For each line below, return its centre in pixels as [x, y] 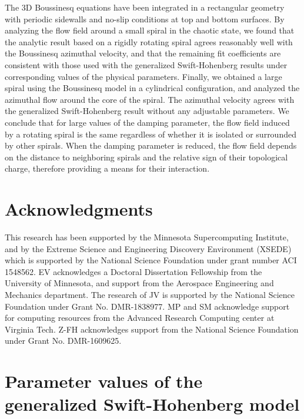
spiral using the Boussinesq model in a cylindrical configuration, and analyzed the [152, 88]
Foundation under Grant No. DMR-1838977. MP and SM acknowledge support [147, 306]
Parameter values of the [104, 381]
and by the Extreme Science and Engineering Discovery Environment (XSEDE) [148, 248]
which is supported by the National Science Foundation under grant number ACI [151, 260]
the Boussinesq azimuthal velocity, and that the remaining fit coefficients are [143, 53]
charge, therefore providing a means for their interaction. [107, 168]
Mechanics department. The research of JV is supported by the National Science [150, 294]
